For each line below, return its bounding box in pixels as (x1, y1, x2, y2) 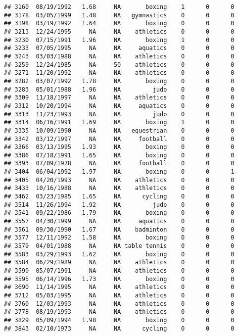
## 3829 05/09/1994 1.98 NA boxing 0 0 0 (4, 316, 235, 324)
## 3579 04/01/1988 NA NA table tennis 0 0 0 (4, 242, 235, 250)
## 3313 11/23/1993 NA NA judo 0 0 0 (4, 110, 235, 118)
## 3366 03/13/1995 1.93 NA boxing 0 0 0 (4, 144, 235, 151)
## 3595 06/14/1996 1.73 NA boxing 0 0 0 (4, 275, 235, 283)
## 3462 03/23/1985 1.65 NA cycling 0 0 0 (4, 193, 235, 200)
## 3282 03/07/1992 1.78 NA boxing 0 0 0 (4, 77, 235, 85)
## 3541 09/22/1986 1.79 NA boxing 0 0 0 (4, 209, 235, 217)
